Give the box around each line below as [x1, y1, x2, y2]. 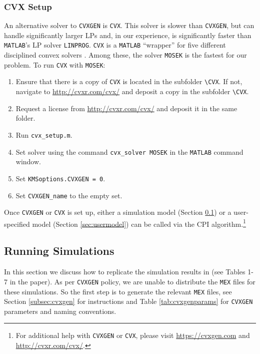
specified [4, 218, 30, 229]
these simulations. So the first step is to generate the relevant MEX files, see [4, 286, 232, 296]
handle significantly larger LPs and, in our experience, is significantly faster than [4, 30, 251, 40]
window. [15, 156, 41, 167]
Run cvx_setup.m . [15, 129, 72, 140]
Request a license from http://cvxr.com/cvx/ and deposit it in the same [15, 103, 237, 113]
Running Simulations [4, 243, 114, 258]
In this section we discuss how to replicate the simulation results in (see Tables [4, 266, 245, 277]
